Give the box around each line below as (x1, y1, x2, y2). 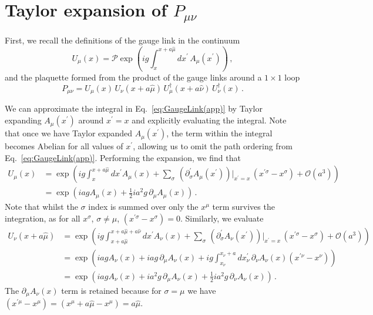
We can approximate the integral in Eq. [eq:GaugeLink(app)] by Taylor (5, 102, 263, 115)
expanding (5, 114, 42, 126)
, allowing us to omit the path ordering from (133, 140, 293, 152)
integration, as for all (5, 212, 80, 224)
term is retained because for (61, 284, 162, 296)
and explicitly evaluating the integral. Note (132, 114, 287, 126)
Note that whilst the (5, 200, 78, 213)
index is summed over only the (88, 200, 199, 213)
